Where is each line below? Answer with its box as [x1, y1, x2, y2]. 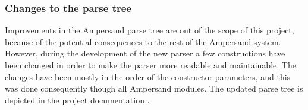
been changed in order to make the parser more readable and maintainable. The [5, 59, 296, 71]
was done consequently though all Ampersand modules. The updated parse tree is [5, 82, 303, 95]
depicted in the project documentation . [5, 93, 150, 106]
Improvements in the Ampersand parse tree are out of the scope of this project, [5, 24, 294, 36]
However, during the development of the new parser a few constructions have [5, 47, 285, 59]
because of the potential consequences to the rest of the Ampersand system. [5, 35, 281, 48]
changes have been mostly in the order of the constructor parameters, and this [5, 70, 291, 83]
